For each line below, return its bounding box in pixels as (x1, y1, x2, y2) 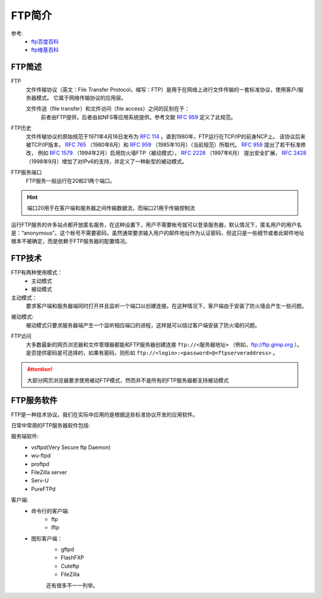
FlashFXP (61, 554, 84, 561)
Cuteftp (61, 562, 80, 569)
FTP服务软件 (11, 395, 58, 405)
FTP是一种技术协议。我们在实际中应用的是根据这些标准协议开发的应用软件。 (11, 411, 199, 418)
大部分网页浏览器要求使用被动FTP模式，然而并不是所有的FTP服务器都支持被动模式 (27, 376, 229, 384)
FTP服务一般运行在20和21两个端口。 (26, 177, 115, 184)
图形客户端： (31, 535, 62, 542)
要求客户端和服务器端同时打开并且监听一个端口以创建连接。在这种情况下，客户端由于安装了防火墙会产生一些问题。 (26, 302, 307, 309)
